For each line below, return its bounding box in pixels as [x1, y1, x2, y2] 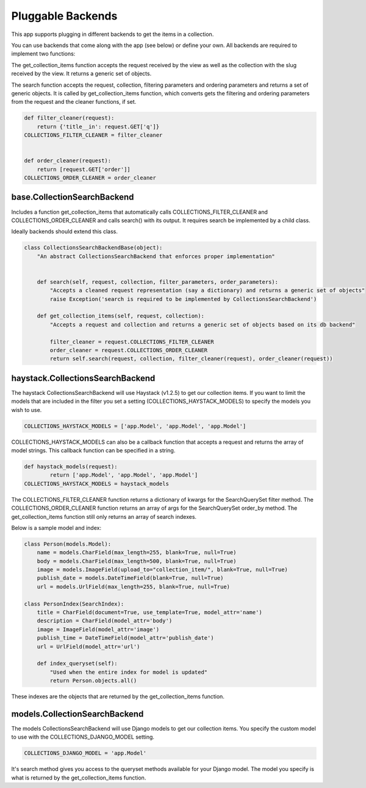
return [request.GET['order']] [37, 165, 131, 173]
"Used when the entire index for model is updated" [49, 668, 208, 676]
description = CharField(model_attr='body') [37, 617, 173, 624]
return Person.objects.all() [49, 678, 137, 684]
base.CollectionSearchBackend [11, 192, 134, 203]
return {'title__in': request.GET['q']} [37, 123, 160, 130]
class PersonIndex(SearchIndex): [24, 600, 124, 607]
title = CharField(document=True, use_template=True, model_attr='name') [37, 609, 262, 616]
